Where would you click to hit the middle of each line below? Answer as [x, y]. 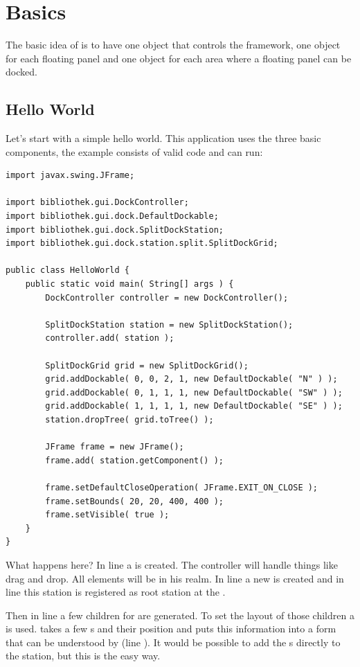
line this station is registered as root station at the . [116, 592]
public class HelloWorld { [67, 270]
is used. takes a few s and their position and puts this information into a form [171, 629]
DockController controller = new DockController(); [167, 297]
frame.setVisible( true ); [107, 515]
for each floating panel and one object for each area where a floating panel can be [179, 58]
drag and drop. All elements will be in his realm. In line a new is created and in [175, 578]
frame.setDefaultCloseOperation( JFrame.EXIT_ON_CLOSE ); [182, 487]
